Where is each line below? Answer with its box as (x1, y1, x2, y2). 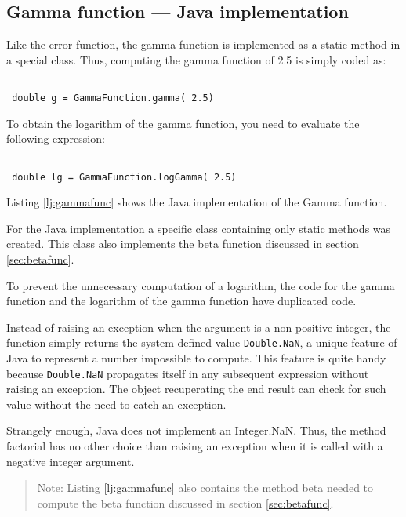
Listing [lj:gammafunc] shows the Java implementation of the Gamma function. (6, 194, 387, 210)
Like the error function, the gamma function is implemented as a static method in (6, 36, 401, 53)
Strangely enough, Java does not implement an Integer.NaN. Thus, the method (6, 422, 386, 439)
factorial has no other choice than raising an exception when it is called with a (6, 438, 383, 454)
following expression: (6, 130, 105, 147)
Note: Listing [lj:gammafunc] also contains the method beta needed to (37, 479, 374, 496)
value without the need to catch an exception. (6, 395, 227, 412)
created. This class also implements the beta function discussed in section (6, 235, 359, 252)
